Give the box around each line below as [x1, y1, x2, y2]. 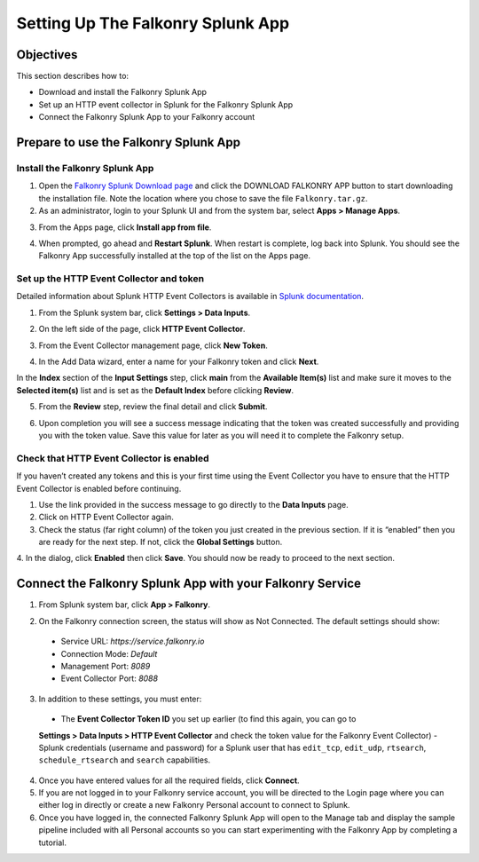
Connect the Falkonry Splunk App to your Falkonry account [38, 112, 255, 123]
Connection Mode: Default [60, 648, 158, 659]
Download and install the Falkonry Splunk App [38, 87, 208, 98]
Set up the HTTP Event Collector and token [16, 273, 204, 285]
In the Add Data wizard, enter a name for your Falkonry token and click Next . [38, 356, 319, 368]
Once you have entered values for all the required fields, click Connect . [38, 775, 301, 786]
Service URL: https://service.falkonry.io [60, 636, 205, 647]
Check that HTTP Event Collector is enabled [16, 452, 209, 464]
